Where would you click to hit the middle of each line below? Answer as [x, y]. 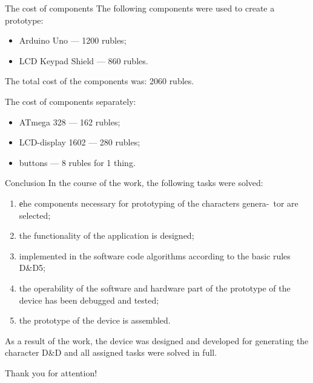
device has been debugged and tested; [89, 300]
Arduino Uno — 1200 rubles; [73, 40]
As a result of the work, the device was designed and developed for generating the [157, 340]
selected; [35, 215]
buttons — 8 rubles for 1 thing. [77, 162]
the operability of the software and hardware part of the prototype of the [155, 288]
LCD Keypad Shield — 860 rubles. [84, 60]
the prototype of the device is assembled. [95, 320]
